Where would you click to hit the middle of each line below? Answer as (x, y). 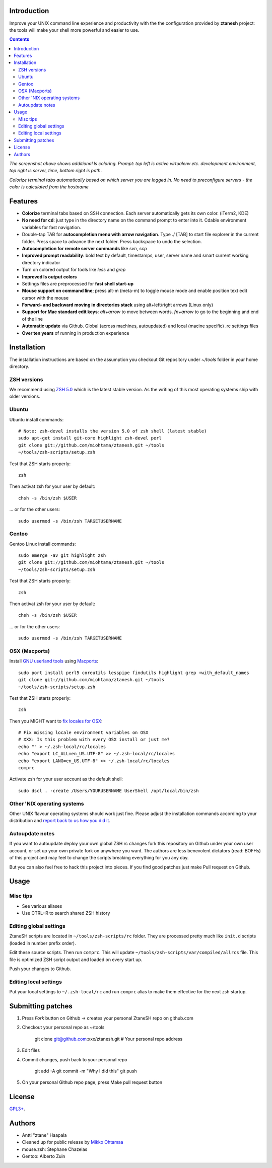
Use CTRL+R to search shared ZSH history (66, 913)
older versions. (25, 396)
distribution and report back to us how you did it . (60, 821)
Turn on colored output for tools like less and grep (74, 270)
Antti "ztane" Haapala (44, 1135)
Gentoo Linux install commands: (43, 544)
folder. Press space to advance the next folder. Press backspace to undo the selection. (112, 241)
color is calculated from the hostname (49, 187)
